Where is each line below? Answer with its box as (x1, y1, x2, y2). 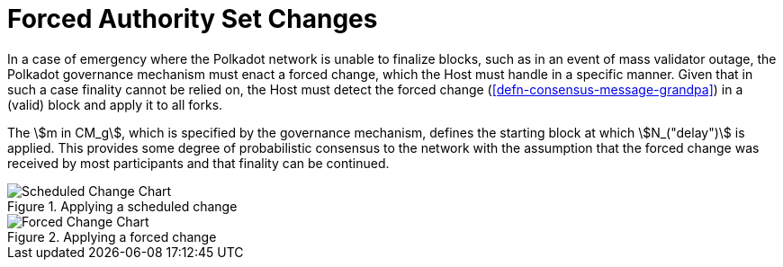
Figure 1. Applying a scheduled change (7, 198, 238, 214)
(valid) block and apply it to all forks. (7, 96, 223, 112)
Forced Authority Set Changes (7, 4, 378, 34)
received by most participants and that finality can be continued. (7, 155, 390, 171)
